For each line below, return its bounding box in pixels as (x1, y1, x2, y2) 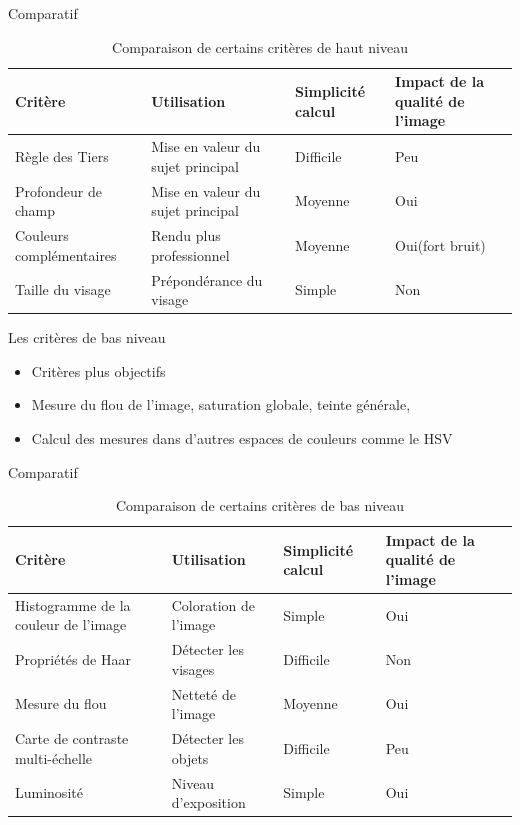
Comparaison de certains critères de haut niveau (112, 36, 408, 57)
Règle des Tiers (15, 146, 109, 167)
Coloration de (171, 594, 256, 615)
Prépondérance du (151, 269, 263, 290)
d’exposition (171, 792, 246, 813)
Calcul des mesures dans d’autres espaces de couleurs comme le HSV (31, 428, 453, 448)
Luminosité (15, 782, 83, 803)
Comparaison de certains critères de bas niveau (115, 495, 405, 516)
